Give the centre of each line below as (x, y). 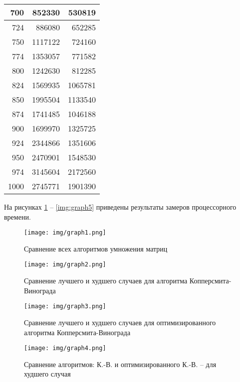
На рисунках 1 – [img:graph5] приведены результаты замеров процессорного (120, 207)
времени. (17, 216)
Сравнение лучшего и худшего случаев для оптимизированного (120, 322)
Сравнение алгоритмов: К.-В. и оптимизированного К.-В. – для (120, 364)
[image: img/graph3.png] (65, 307)
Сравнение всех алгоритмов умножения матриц (96, 248)
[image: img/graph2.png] (65, 265)
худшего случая (47, 374)
